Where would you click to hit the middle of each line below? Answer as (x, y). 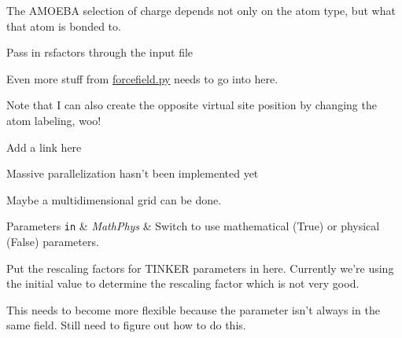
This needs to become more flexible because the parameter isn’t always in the (193, 309)
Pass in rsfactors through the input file (100, 52)
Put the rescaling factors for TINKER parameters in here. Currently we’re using (200, 268)
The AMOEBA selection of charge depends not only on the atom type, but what (201, 10)
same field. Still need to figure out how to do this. (126, 325)
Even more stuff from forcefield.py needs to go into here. (142, 78)
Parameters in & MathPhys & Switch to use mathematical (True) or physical (193, 226)
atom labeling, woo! (54, 120)
